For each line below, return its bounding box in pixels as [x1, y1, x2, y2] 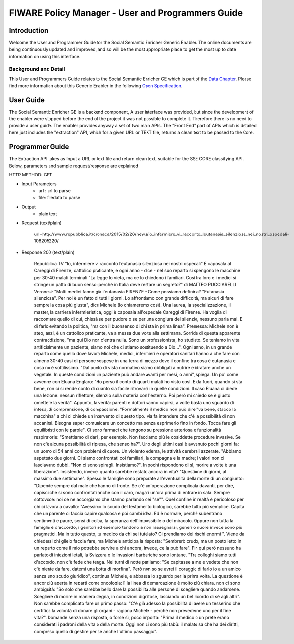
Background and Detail [9, 65, 65, 72]
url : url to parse [38, 187, 71, 193]
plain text [38, 211, 57, 217]
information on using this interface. [9, 53, 81, 59]
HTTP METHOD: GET [9, 172, 52, 178]
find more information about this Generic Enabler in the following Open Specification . [9, 83, 183, 89]
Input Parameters [21, 181, 57, 187]
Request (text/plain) [21, 220, 62, 226]
